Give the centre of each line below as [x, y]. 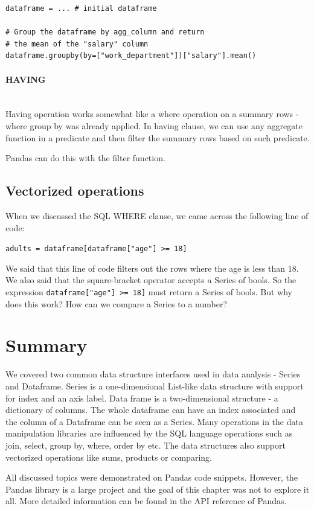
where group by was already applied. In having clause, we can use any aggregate [154, 125]
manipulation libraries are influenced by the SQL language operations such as [149, 433]
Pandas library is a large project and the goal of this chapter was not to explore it [158, 489]
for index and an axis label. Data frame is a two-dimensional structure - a [142, 398]
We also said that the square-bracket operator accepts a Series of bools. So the [151, 280]
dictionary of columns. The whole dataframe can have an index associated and [151, 410]
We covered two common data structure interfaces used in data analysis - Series [153, 374]
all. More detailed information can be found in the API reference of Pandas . [146, 501]
